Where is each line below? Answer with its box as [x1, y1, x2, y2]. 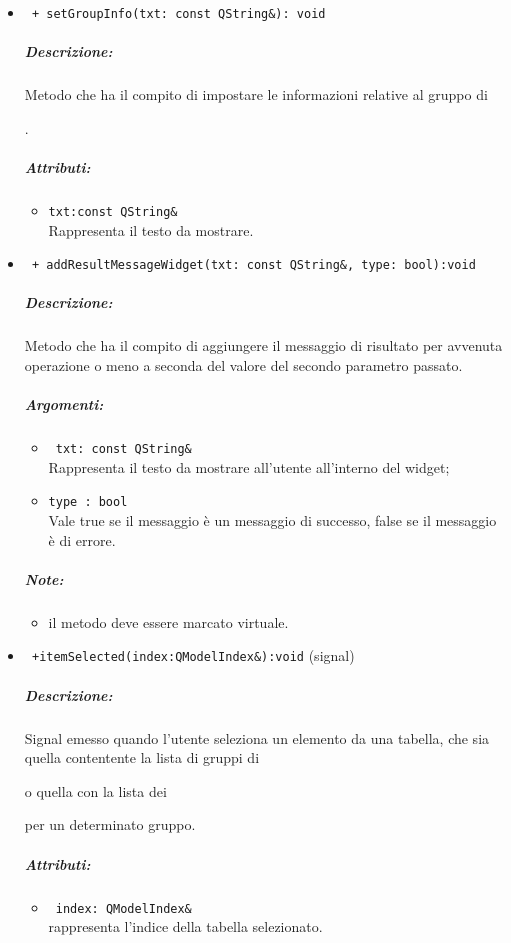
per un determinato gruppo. [24, 814, 196, 835]
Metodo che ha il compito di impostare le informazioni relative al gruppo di [24, 84, 488, 105]
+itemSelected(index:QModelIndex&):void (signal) [31, 645, 355, 666]
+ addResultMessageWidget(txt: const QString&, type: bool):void [31, 258, 476, 273]
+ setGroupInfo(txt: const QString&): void [31, 7, 326, 21]
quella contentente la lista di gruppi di [24, 747, 260, 768]
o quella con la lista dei [24, 780, 167, 801]
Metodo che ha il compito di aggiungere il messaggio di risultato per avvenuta [24, 335, 503, 356]
